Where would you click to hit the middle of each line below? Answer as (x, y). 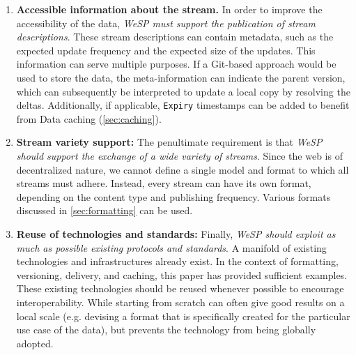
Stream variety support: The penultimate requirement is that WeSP (169, 142)
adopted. (35, 343)
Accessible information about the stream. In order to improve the (169, 9)
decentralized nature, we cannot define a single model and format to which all (183, 169)
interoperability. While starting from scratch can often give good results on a (180, 302)
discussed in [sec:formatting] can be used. (105, 210)
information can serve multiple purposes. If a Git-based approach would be (176, 64)
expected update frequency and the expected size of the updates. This (166, 50)
